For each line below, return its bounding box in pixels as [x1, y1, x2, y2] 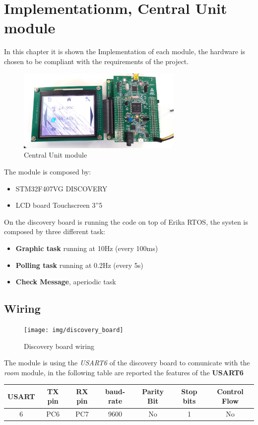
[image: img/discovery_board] [24, 326, 124, 334]
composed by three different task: [4, 226, 105, 237]
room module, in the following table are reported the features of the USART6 [4, 367, 244, 377]
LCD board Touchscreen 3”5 [15, 200, 103, 210]
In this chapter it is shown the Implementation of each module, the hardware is [4, 46, 246, 57]
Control [217, 386, 244, 396]
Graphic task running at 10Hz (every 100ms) [15, 243, 158, 253]
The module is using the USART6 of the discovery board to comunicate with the [4, 357, 250, 368]
